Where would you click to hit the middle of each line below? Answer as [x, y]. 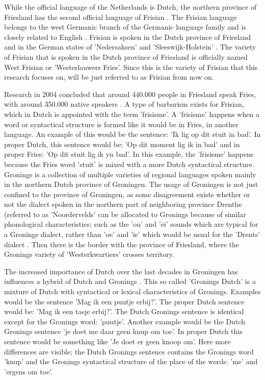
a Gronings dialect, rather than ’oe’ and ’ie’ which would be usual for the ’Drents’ [132, 234]
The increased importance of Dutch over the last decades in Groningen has [121, 271]
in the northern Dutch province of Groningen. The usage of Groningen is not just [131, 184]
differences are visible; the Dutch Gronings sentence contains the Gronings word [129, 351]
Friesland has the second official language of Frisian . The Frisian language [121, 17]
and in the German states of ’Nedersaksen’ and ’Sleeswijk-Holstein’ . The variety [130, 47]
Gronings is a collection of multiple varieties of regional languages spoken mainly [130, 174]
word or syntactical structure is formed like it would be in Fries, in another [121, 124]
